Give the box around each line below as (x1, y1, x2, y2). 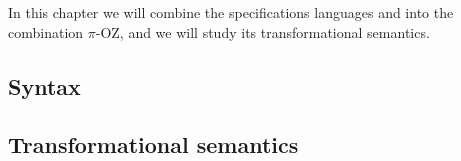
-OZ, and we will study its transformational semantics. (95, 21, 430, 42)
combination (8, 21, 84, 42)
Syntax (8, 70, 81, 101)
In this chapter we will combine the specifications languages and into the (8, 2, 454, 22)
